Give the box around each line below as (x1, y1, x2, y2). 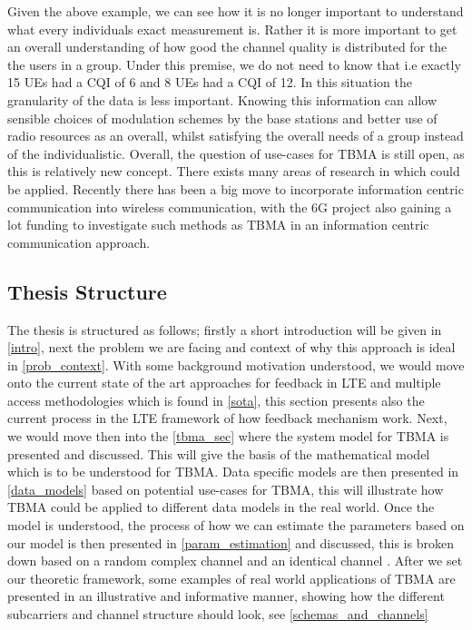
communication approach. (7, 232, 151, 251)
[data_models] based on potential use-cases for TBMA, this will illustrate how (7, 479, 444, 498)
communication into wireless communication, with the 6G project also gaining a (7, 197, 452, 216)
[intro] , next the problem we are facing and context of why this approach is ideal (7, 338, 456, 357)
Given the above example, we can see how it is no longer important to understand (7, 2, 464, 20)
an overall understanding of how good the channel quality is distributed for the (7, 37, 447, 56)
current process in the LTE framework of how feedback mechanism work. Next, (7, 409, 447, 428)
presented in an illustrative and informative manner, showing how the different (7, 586, 445, 605)
